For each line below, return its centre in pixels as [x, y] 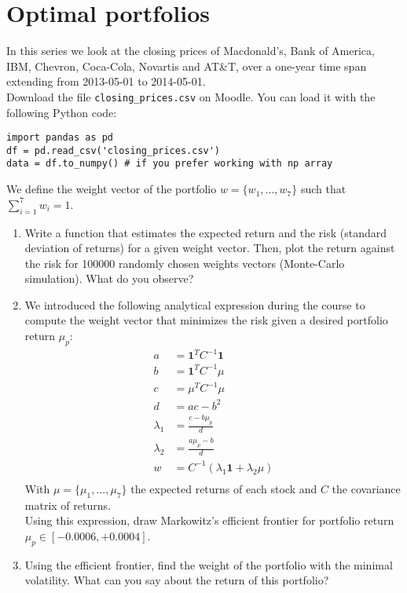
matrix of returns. [68, 505]
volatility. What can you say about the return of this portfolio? [177, 580]
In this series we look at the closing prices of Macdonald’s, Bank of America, [191, 51]
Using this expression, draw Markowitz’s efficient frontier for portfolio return [209, 520]
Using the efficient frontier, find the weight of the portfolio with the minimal [209, 564]
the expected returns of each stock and [224, 488]
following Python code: [62, 112]
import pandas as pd [60, 138]
